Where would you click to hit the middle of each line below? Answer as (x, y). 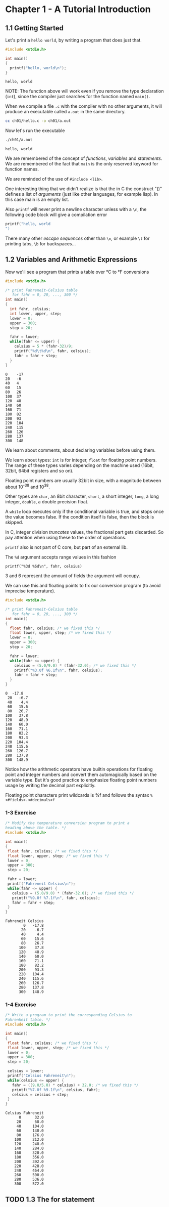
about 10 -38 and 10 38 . (28, 486)
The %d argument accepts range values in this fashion (61, 557)
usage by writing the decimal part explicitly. (50, 786)
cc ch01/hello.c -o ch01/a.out (38, 121)
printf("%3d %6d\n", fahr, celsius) (44, 567)
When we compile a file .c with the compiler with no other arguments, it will (84, 106)
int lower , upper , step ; (36, 314)
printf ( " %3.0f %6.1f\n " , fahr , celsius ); (58, 670)
